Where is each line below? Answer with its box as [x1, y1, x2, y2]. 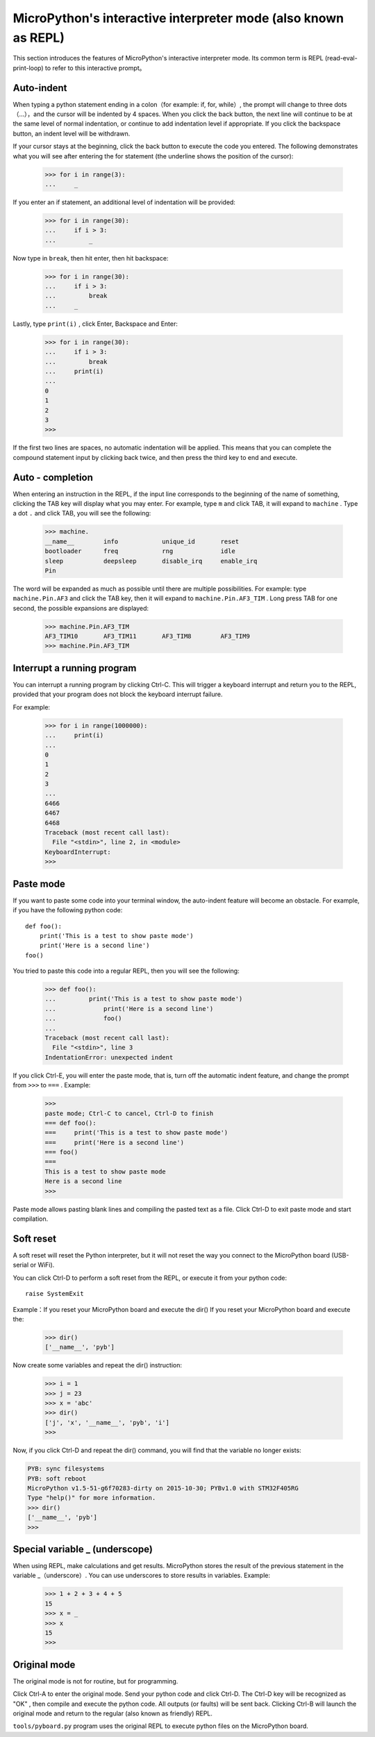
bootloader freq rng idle [44, 548, 235, 555]
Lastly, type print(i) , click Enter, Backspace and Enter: [12, 320, 178, 328]
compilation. [12, 1215, 49, 1223]
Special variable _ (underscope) [12, 1543, 153, 1555]
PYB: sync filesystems [27, 1465, 105, 1473]
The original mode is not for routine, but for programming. [12, 1677, 178, 1685]
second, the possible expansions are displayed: [12, 604, 149, 612]
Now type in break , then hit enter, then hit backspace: [12, 254, 169, 262]
